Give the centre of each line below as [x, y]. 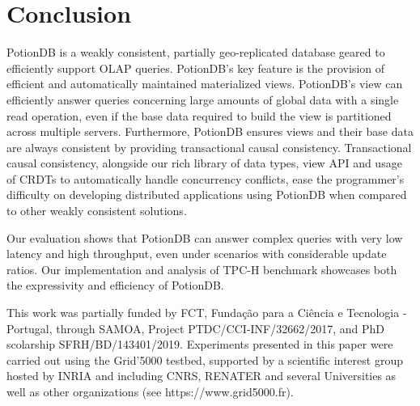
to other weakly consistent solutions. [97, 211]
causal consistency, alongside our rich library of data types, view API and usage [204, 163]
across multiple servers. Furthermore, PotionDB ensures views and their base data [210, 131]
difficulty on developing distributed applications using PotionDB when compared [207, 195]
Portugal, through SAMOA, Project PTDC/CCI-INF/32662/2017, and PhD [196, 328]
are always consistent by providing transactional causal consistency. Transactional [209, 147]
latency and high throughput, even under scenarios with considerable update [197, 254]
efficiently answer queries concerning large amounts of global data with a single [203, 99]
